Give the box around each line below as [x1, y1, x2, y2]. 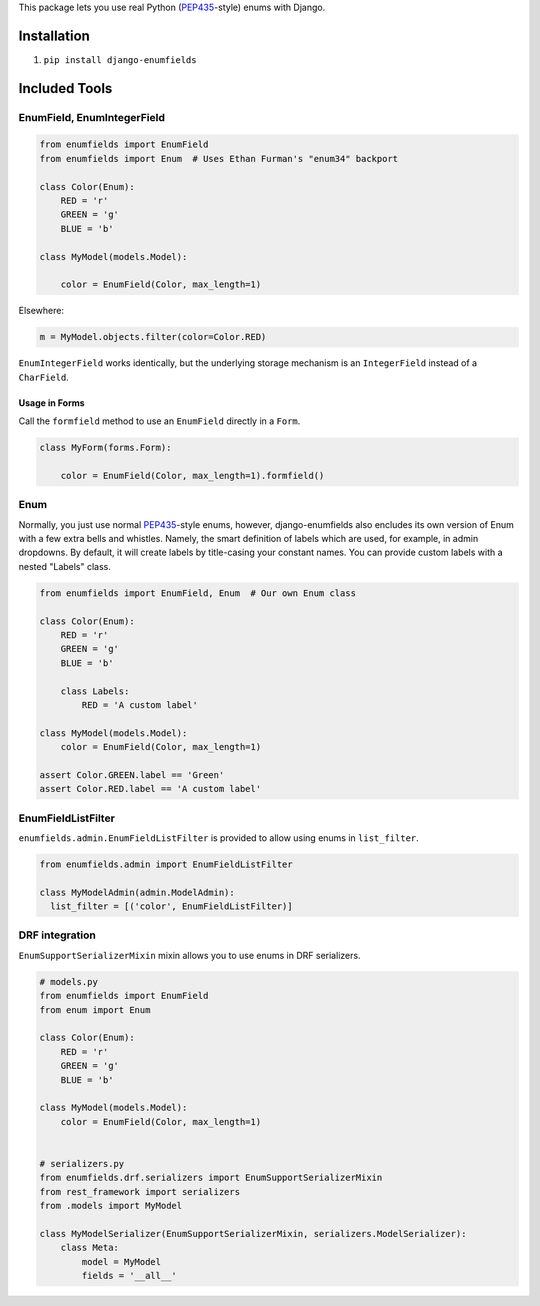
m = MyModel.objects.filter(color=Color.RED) [39, 331, 267, 343]
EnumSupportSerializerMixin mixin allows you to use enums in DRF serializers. [18, 949, 361, 961]
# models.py [39, 976, 99, 987]
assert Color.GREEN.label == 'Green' [39, 769, 225, 780]
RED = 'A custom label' [81, 699, 199, 710]
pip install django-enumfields [43, 54, 197, 65]
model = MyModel [81, 1256, 162, 1267]
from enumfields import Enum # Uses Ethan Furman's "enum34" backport [39, 153, 399, 164]
